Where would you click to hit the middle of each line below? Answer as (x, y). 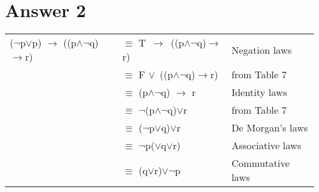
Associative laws (266, 146)
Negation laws (262, 50)
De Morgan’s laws (270, 128)
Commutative (261, 163)
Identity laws (259, 92)
